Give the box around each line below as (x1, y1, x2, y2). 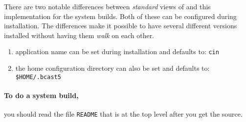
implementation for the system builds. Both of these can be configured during (4, 11, 237, 21)
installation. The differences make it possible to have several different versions (4, 20, 237, 31)
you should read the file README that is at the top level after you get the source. (4, 109, 243, 119)
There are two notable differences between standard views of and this (4, 1, 211, 11)
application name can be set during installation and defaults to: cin (15, 46, 219, 57)
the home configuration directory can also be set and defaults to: (15, 63, 210, 73)
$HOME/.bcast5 (15, 73, 61, 81)
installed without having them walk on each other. (4, 30, 155, 40)
